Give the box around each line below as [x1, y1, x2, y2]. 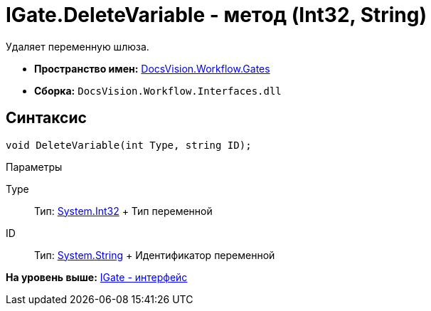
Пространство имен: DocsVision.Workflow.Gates [34, 62, 270, 75]
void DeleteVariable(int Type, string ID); [6, 139, 252, 151]
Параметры [6, 160, 63, 173]
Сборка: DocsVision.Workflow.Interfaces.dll [34, 84, 282, 97]
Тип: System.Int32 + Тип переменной [34, 204, 213, 217]
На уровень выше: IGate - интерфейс [6, 270, 188, 283]
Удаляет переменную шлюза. [6, 40, 149, 53]
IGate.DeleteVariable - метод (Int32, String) [6, 3, 427, 27]
